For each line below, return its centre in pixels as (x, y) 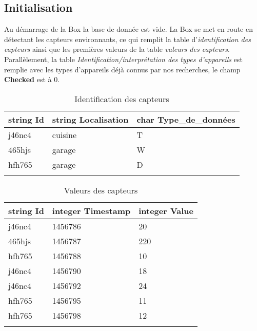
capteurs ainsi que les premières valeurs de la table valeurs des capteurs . (117, 49)
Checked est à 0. (32, 79)
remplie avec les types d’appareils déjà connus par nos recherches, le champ (122, 69)
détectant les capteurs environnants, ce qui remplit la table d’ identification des (127, 39)
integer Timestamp (91, 210)
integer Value (166, 210)
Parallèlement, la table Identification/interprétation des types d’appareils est (123, 59)
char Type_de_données (186, 119)
